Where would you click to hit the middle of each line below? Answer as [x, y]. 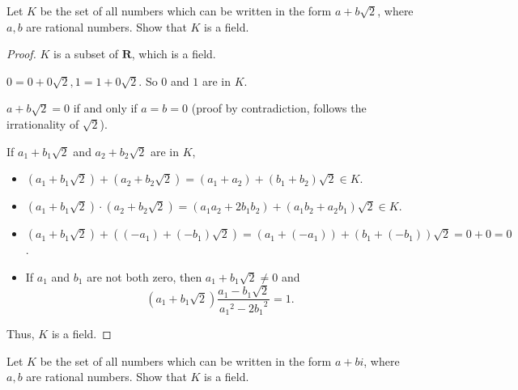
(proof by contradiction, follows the [279, 108]
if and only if [105, 108]
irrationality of [43, 123]
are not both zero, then [144, 276]
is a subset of [86, 54]
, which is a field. [174, 54]
